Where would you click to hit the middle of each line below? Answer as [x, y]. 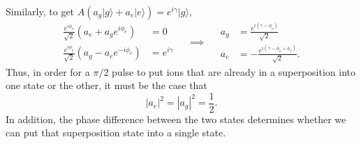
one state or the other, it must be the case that [106, 85]
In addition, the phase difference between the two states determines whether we [176, 119]
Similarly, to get [40, 11]
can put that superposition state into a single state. [116, 133]
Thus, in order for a [48, 71]
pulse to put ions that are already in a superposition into [234, 71]
